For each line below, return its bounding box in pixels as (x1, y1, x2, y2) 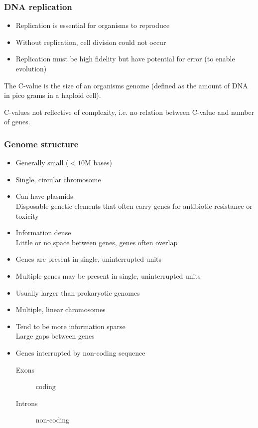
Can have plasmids (15, 191, 73, 201)
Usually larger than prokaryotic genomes (15, 287, 140, 298)
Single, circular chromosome (15, 174, 101, 184)
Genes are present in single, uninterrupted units (15, 254, 162, 264)
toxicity (15, 210, 39, 221)
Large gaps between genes (15, 331, 95, 341)
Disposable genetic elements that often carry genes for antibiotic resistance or (15, 200, 253, 211)
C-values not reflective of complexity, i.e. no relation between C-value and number (4, 106, 255, 117)
